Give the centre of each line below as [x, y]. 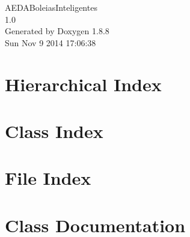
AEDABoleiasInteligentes [51, 7]
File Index [48, 178]
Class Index [54, 130]
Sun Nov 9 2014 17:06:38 [51, 42]
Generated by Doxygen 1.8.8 [57, 31]
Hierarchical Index [83, 84]
